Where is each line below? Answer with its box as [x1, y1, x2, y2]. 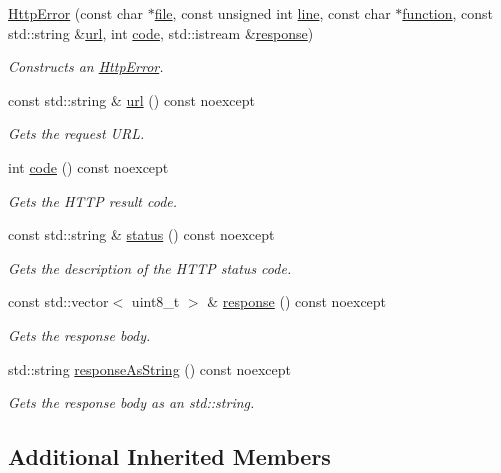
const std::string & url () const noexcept [8, 89, 255, 110]
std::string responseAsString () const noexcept [8, 358, 291, 379]
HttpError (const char [8, 3, 144, 23]
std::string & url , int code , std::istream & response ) [8, 22, 314, 43]
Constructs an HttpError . [8, 56, 164, 77]
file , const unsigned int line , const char [154, 3, 391, 23]
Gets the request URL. [8, 123, 145, 144]
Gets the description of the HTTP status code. [8, 257, 292, 278]
